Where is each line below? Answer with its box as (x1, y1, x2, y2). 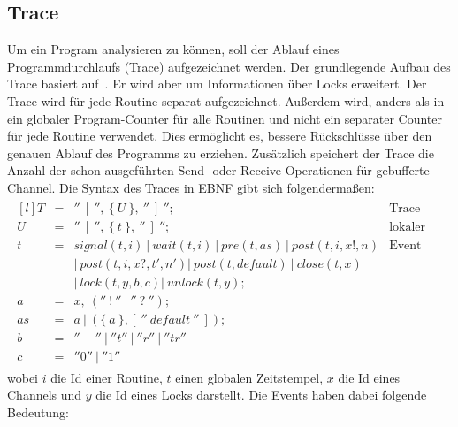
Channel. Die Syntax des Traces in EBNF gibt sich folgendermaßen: (7, 178, 375, 196)
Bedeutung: (7, 403, 69, 422)
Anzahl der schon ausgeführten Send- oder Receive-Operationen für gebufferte (7, 161, 430, 179)
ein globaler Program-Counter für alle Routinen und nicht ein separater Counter (7, 109, 442, 127)
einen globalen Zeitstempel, (175, 368, 324, 386)
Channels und (7, 385, 82, 404)
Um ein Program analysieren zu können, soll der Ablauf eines (7, 40, 340, 58)
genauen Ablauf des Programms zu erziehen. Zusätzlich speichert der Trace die (7, 143, 434, 162)
